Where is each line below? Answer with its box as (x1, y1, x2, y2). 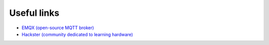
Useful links (9, 7, 60, 18)
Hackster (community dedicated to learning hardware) (21, 31, 133, 37)
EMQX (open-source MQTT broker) (21, 25, 94, 31)
